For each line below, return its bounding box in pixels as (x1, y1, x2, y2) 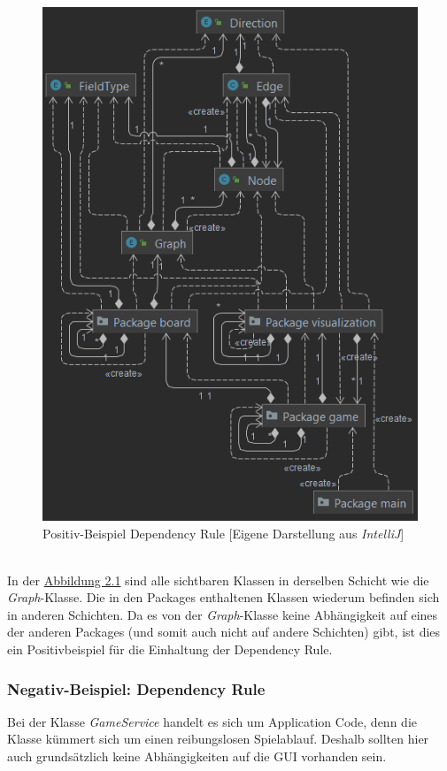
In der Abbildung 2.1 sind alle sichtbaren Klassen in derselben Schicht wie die (7, 570, 429, 589)
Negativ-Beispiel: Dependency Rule (7, 677, 266, 699)
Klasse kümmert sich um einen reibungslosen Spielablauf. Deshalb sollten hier (7, 729, 429, 748)
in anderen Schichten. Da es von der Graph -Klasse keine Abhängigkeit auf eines (7, 605, 438, 623)
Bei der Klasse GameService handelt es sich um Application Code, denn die (7, 712, 417, 730)
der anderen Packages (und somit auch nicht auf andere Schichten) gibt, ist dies (7, 622, 441, 641)
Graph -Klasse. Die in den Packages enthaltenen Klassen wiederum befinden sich (7, 588, 440, 607)
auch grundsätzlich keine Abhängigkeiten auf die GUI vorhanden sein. (7, 747, 387, 766)
